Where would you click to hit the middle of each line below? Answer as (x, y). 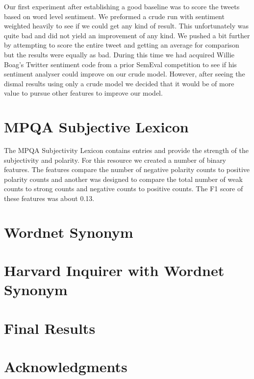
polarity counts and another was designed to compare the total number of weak (123, 179)
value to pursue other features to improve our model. (83, 93)
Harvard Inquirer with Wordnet (114, 270)
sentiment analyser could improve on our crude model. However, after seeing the (125, 74)
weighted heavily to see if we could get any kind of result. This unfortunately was (126, 26)
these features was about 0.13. (49, 198)
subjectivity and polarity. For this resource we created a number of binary (115, 160)
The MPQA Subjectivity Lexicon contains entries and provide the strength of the (126, 150)
